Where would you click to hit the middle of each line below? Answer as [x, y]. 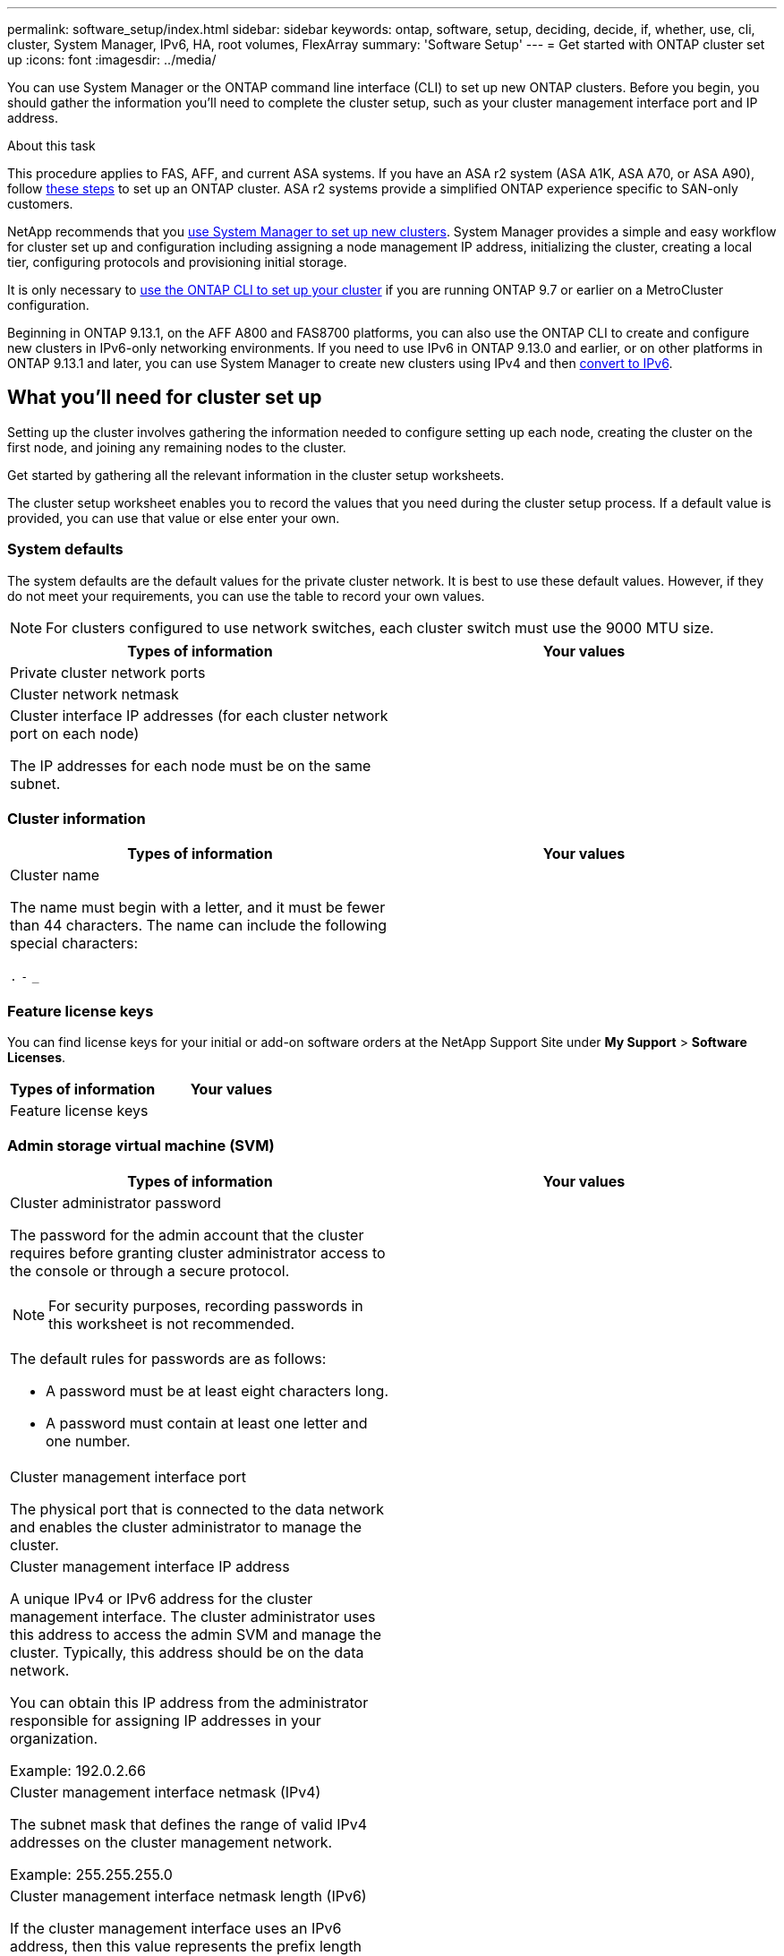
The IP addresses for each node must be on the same [191, 765]
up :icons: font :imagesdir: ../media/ [112, 60]
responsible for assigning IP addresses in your [166, 1720]
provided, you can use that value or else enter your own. [174, 518]
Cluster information [77, 818]
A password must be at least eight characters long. [217, 1390]
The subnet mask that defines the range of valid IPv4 [189, 1824]
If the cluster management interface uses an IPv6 [176, 1928]
